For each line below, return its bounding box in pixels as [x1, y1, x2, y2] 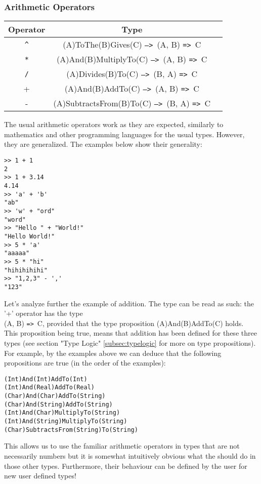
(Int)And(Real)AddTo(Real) [4, 384, 95, 391]
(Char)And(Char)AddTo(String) [4, 392, 106, 400]
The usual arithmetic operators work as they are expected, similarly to [4, 119, 224, 130]
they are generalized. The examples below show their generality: [4, 139, 202, 149]
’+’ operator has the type [4, 308, 83, 318]
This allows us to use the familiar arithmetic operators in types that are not [4, 440, 240, 451]
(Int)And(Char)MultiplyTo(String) [4, 409, 120, 417]
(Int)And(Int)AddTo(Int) [4, 375, 88, 383]
